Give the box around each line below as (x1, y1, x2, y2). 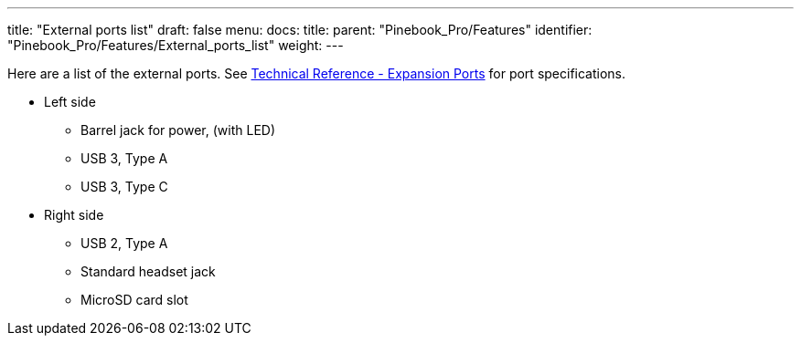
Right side (44, 207, 104, 223)
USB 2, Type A (80, 235, 168, 251)
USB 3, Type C (80, 179, 168, 194)
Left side (44, 94, 96, 109)
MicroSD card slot (80, 292, 188, 307)
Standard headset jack (80, 264, 216, 279)
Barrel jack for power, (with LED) (80, 122, 276, 138)
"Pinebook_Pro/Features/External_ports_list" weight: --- (7, 37, 344, 53)
